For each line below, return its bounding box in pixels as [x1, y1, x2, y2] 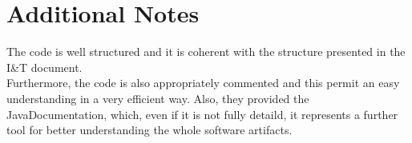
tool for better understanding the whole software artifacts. [6, 121, 293, 138]
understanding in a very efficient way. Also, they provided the [6, 89, 309, 106]
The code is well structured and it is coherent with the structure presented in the [6, 43, 406, 60]
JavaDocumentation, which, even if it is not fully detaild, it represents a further [6, 105, 398, 122]
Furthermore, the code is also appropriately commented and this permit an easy [6, 74, 400, 91]
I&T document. [6, 58, 83, 75]
